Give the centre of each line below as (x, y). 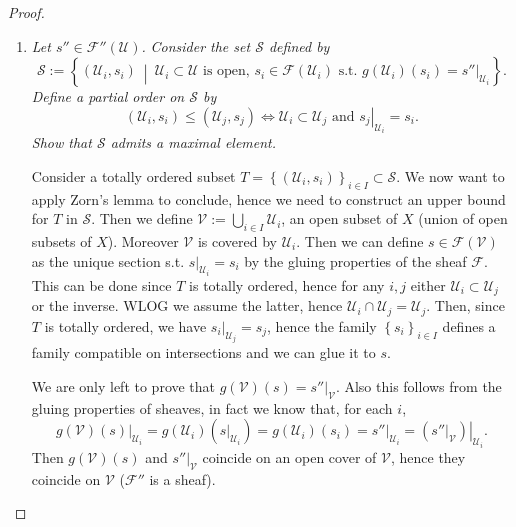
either (428, 285)
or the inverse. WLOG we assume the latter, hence (187, 305)
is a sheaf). (182, 478)
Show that (61, 142)
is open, (226, 71)
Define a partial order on (108, 96)
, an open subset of (339, 218)
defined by (299, 45)
